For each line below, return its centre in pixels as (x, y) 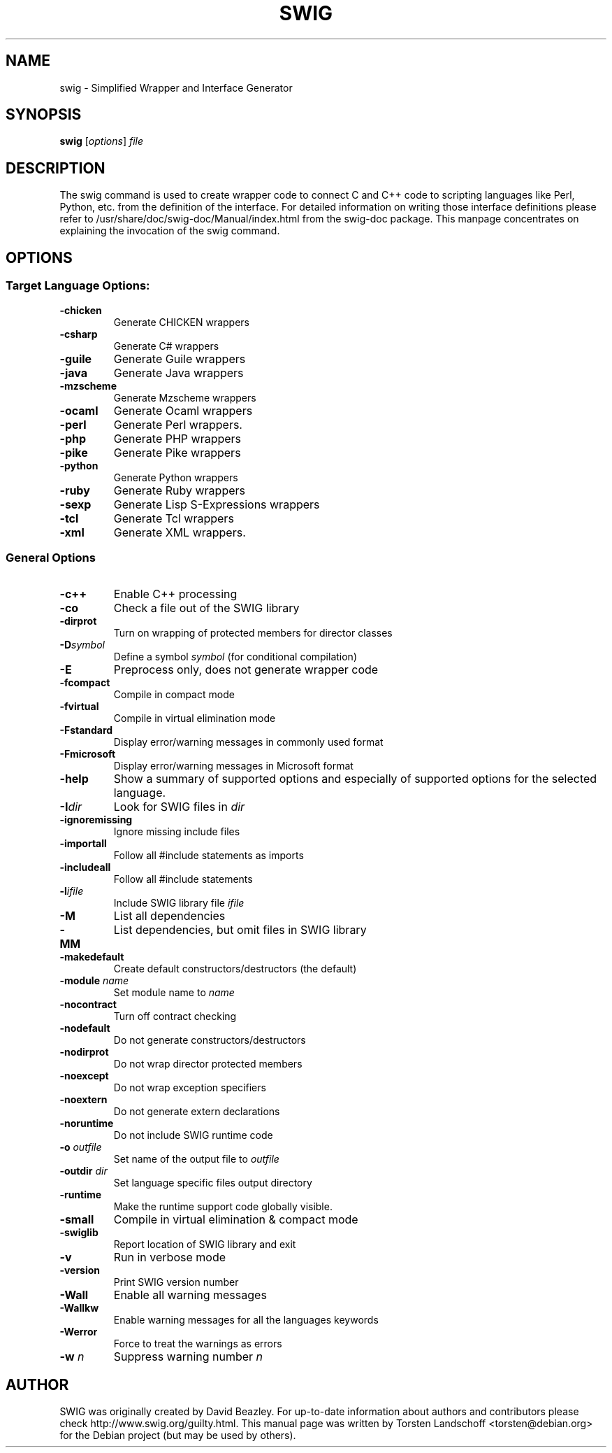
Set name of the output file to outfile (196, 1159)
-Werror (79, 1332)
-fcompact (85, 683)
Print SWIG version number (176, 1282)
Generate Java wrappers (178, 373)
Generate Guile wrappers (180, 359)
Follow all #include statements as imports (209, 856)
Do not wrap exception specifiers (190, 1088)
